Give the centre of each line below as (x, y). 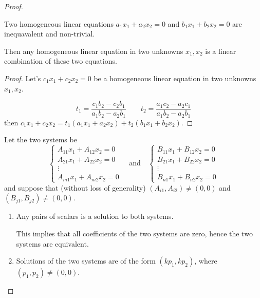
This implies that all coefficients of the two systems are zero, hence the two (134, 234)
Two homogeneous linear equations (59, 23)
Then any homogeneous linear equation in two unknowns (94, 51)
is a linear (221, 51)
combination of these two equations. (61, 61)
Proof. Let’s (23, 78)
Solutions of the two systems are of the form (86, 261)
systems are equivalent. (52, 243)
